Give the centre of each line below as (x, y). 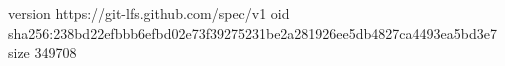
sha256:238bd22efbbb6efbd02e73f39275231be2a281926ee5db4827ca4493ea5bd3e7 (252, 32)
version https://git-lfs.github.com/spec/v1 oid (149, 13)
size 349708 (42, 52)
